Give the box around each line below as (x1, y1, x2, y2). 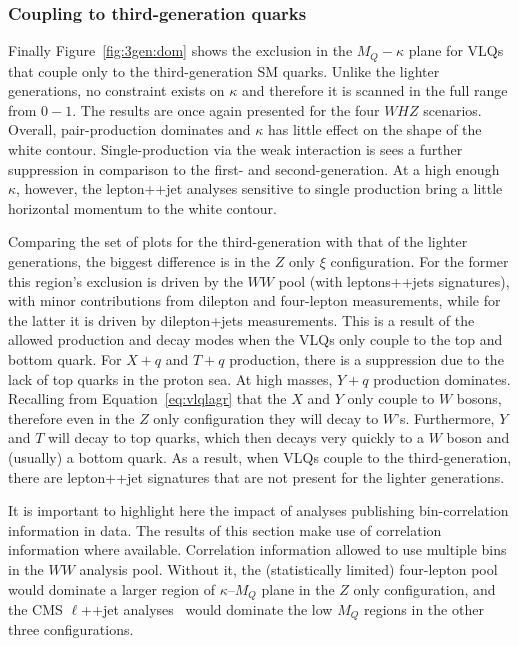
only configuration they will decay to (153, 407, 379, 428)
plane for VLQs (408, 40, 504, 61)
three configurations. (8, 619, 134, 640)
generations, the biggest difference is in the (8, 251, 271, 272)
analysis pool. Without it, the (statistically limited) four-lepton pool (79, 558, 498, 579)
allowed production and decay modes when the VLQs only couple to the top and (8, 329, 503, 350)
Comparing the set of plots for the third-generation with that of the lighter (8, 231, 468, 252)
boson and (446, 427, 510, 448)
